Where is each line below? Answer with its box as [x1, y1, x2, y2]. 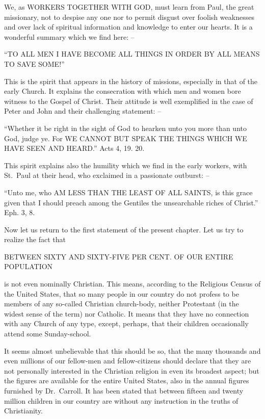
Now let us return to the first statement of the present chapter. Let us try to [4, 224, 244, 234]
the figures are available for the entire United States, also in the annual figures [4, 375, 249, 386]
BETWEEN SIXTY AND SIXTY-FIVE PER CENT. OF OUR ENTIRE [4, 251, 233, 261]
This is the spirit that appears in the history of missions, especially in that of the [4, 75, 258, 86]
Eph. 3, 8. [4, 207, 35, 218]
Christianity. [4, 405, 43, 416]
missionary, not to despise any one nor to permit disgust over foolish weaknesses [4, 11, 254, 22]
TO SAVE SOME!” [4, 58, 65, 69]
